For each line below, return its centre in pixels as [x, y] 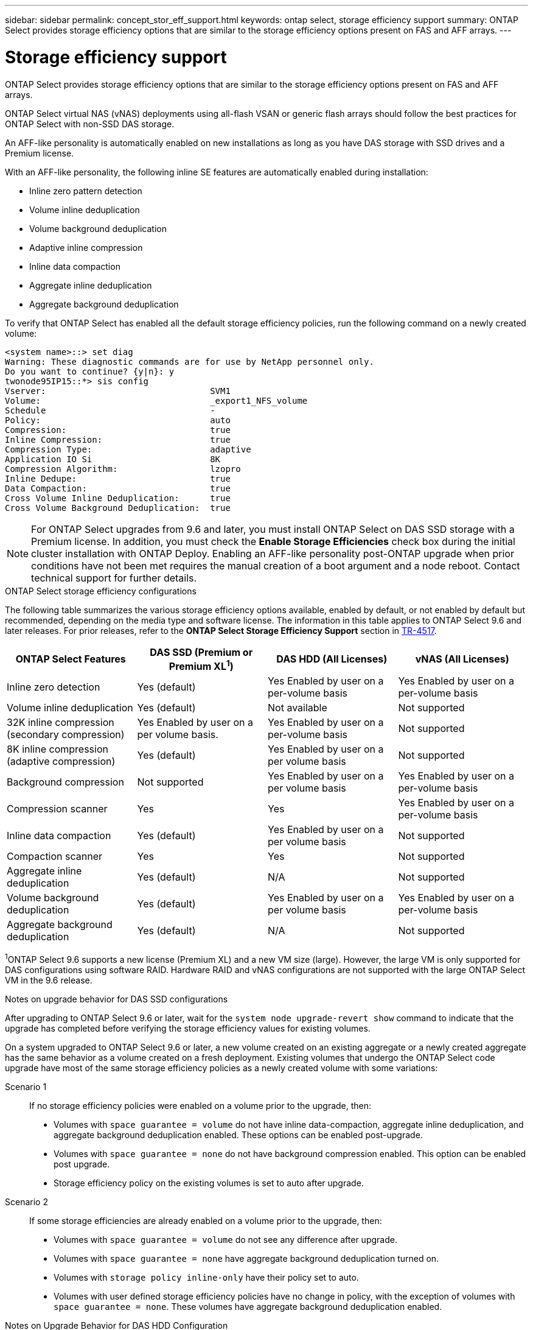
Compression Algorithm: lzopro [123, 469]
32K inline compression [61, 722]
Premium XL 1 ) [201, 665]
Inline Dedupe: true [118, 478]
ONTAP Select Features [71, 659]
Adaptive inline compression [86, 247]
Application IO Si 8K [113, 459]
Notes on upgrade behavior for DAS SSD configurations [117, 999]
